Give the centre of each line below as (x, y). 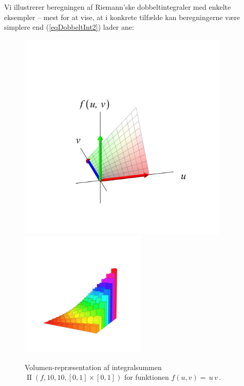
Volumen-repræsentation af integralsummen (93, 367)
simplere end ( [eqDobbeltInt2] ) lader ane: (69, 27)
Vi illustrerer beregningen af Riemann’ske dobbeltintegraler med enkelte (118, 7)
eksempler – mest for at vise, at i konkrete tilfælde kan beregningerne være (122, 17)
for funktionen (146, 377)
